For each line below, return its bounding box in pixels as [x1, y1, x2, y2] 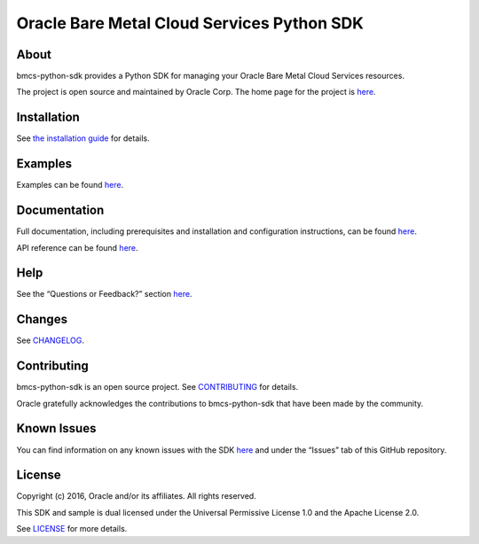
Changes [16, 312, 68, 327]
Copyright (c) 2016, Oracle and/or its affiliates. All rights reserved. [16, 491, 256, 501]
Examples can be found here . [16, 180, 124, 190]
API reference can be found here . [16, 242, 138, 253]
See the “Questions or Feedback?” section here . [16, 289, 192, 299]
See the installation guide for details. [16, 133, 150, 144]
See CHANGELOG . [16, 335, 84, 346]
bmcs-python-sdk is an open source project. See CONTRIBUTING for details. [16, 382, 299, 392]
